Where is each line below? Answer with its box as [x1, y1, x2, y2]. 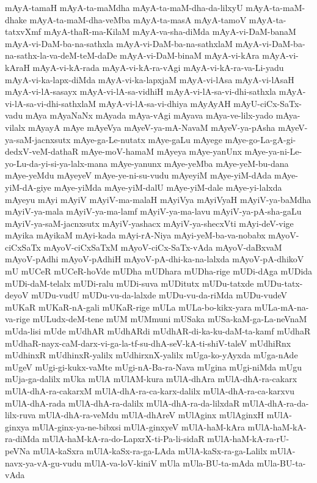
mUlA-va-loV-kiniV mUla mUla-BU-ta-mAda [84, 456, 254, 469]
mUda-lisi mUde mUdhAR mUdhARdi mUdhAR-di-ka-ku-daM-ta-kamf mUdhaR [5, 325, 311, 337]
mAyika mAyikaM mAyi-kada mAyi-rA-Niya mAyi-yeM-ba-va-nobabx [5, 229, 266, 242]
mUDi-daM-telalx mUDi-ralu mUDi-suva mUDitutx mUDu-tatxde [5, 276, 254, 289]
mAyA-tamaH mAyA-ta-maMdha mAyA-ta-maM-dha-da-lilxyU [5, 1, 243, 13]
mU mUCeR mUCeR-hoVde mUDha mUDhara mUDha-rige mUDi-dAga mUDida [5, 265, 313, 278]
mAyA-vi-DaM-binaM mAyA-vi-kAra [120, 49, 260, 62]
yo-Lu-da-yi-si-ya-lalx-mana [5, 157, 108, 169]
